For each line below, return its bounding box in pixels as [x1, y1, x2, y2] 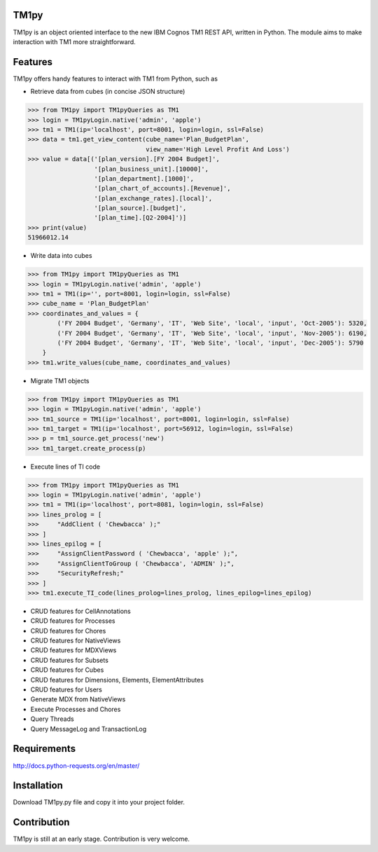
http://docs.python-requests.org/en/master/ [13, 761, 140, 770]
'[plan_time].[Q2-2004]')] [94, 214, 187, 222]
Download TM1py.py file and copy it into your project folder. [13, 798, 185, 806]
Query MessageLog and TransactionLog [30, 724, 147, 733]
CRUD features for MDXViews [30, 646, 117, 654]
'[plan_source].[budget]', [94, 204, 187, 212]
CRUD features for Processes [30, 617, 115, 625]
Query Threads [30, 715, 74, 723]
